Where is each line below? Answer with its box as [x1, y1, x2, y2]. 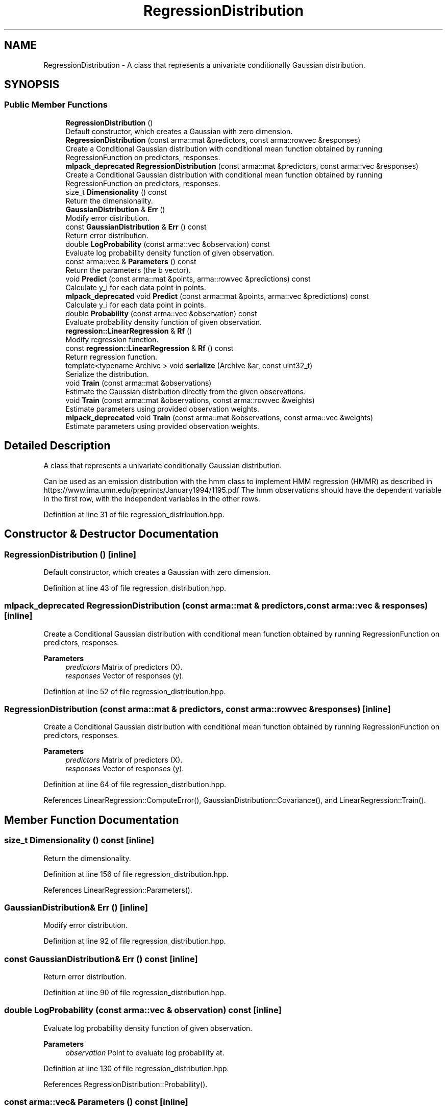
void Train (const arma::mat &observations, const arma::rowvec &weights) [65, 395, 315, 405]
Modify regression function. [65, 335, 159, 344]
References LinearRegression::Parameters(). [43, 885, 193, 894]
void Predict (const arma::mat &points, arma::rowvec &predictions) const [65, 274, 311, 283]
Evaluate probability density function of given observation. [65, 317, 262, 326]
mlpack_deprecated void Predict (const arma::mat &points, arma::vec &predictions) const [65, 291, 369, 300]
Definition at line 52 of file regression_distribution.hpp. [43, 687, 226, 696]
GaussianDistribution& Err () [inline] [4, 902, 148, 913]
